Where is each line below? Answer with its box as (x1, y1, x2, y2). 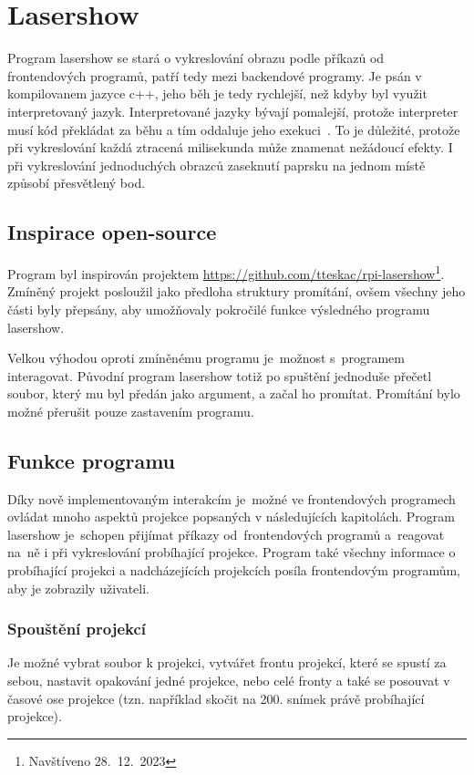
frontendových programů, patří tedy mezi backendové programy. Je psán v (7, 66, 422, 85)
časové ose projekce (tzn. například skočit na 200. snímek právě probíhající (7, 688, 425, 708)
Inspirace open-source (7, 218, 217, 246)
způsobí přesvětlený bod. (7, 173, 146, 192)
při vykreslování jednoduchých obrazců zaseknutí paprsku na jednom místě (7, 155, 426, 174)
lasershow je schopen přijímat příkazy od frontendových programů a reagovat (7, 524, 445, 543)
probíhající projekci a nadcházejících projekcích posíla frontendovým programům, (7, 561, 460, 580)
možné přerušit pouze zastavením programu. (7, 401, 254, 420)
